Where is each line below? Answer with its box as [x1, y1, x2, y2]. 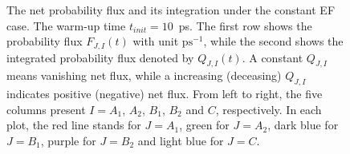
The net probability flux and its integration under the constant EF [6, 2, 336, 18]
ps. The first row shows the [178, 17, 312, 34]
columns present [6, 101, 86, 117]
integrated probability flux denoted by [6, 49, 194, 65]
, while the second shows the [203, 33, 344, 49]
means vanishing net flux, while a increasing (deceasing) [6, 67, 282, 84]
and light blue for [137, 132, 224, 149]
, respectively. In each [215, 101, 322, 117]
